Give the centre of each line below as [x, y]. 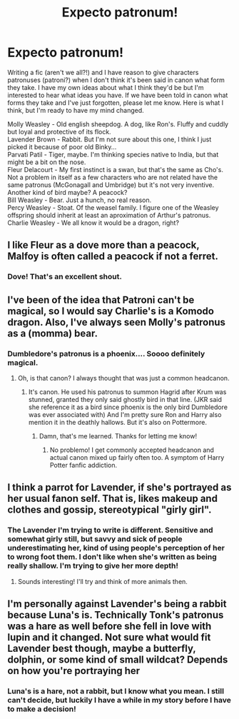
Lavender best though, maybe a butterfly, [102, 649]
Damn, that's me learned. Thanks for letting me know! [118, 436]
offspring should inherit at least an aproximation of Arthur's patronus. [109, 215]
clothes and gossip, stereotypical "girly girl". [110, 510]
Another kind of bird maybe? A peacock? [67, 192]
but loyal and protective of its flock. [60, 131]
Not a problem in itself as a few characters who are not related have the [113, 177]
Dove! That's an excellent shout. [65, 277]
